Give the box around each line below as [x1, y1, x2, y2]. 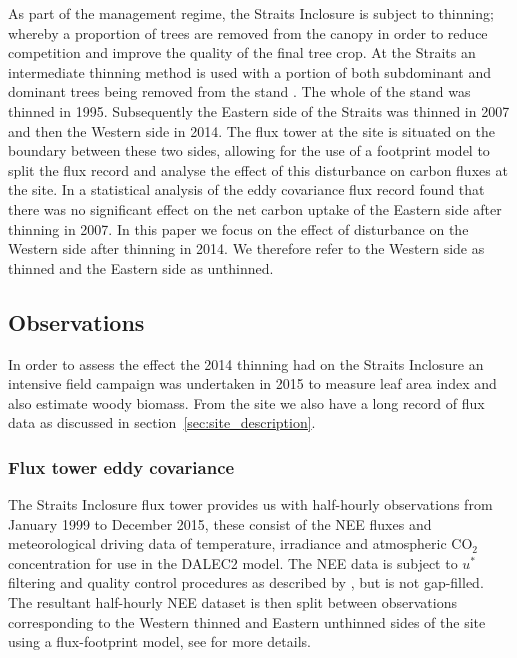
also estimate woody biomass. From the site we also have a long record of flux [8, 392, 485, 413]
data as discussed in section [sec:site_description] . [8, 412, 316, 433]
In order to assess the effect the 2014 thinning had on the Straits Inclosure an [8, 353, 484, 374]
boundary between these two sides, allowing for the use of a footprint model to [8, 140, 490, 161]
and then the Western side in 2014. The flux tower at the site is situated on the [8, 120, 495, 141]
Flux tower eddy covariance [8, 454, 235, 479]
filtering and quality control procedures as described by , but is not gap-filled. [8, 572, 484, 593]
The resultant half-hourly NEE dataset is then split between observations [8, 592, 457, 613]
